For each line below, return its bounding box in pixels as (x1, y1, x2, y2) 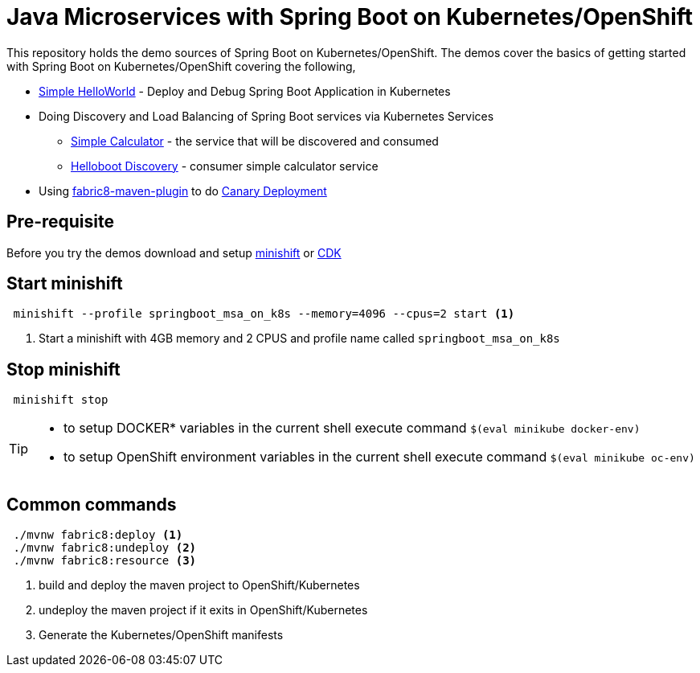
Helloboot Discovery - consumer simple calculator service (71, 158, 379, 173)
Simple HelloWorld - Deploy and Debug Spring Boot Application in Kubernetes (39, 84, 451, 98)
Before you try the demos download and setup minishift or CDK (6, 245, 342, 260)
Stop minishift (6, 359, 121, 380)
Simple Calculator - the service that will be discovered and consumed (71, 133, 439, 148)
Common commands (6, 494, 177, 515)
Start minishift (6, 273, 123, 294)
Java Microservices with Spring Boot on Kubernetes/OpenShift (6, 3, 694, 31)
